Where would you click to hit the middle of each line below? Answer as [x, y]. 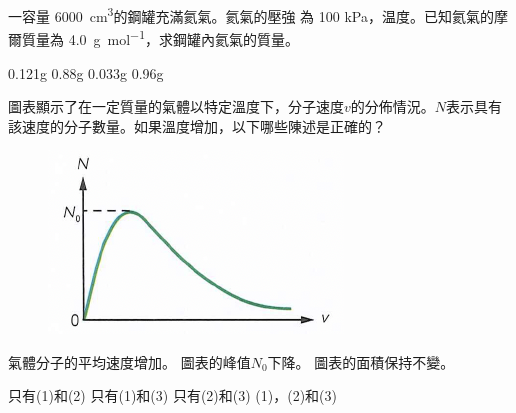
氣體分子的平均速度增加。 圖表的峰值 [129, 361]
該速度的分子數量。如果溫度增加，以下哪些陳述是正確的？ [197, 125]
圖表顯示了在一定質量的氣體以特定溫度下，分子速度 [176, 106]
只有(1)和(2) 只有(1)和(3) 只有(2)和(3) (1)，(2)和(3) [173, 395]
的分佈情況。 [392, 106]
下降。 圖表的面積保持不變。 [361, 361]
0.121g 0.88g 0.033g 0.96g [86, 72]
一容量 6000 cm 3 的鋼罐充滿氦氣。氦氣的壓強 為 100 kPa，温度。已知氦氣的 [251, 14]
